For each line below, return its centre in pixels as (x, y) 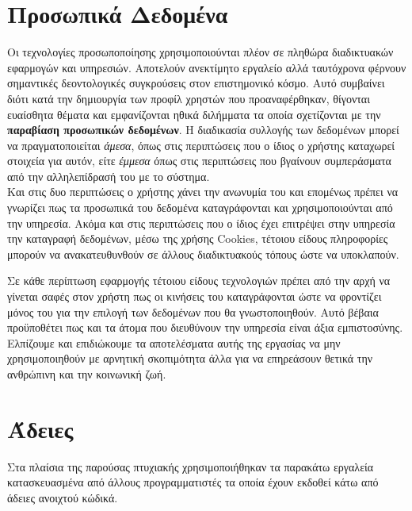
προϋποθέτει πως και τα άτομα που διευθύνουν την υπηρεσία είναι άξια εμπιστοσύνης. (205, 327)
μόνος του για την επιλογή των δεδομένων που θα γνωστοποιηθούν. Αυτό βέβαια (193, 311)
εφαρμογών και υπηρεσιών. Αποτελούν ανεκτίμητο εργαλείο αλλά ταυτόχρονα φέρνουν (207, 67)
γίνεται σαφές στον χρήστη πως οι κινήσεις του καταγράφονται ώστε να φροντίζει (195, 296)
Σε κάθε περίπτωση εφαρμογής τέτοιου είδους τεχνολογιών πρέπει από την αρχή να (199, 280)
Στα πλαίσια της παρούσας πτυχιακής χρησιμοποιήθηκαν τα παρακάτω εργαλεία (191, 466)
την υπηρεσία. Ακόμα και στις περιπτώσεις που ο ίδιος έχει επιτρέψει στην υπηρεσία (201, 223)
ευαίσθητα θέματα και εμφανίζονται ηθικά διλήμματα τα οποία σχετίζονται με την (194, 114)
